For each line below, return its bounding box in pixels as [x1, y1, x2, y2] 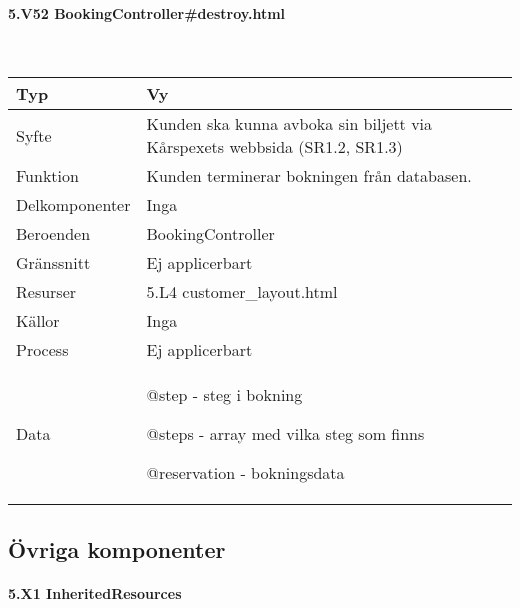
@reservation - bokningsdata [146, 461, 345, 485]
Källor [16, 309, 60, 333]
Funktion [16, 164, 79, 188]
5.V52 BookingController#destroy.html [8, 2, 286, 23]
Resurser [16, 280, 77, 304]
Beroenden [16, 222, 91, 246]
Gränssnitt [16, 251, 91, 275]
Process [16, 338, 69, 362]
